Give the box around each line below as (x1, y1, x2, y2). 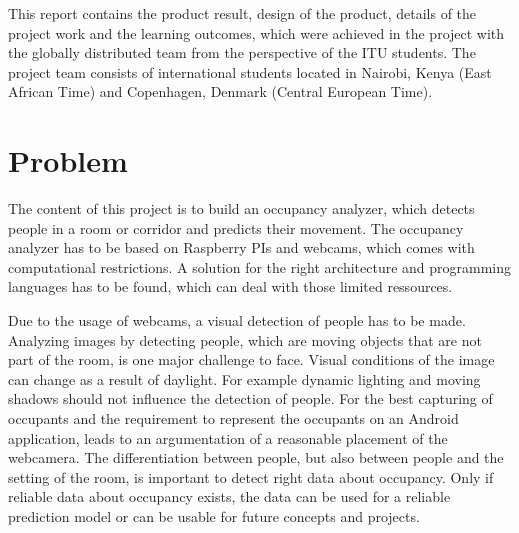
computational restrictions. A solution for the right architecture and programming (8, 256, 512, 277)
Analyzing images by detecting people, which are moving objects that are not (8, 329, 482, 350)
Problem (8, 140, 128, 181)
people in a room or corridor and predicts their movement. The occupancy (8, 217, 464, 238)
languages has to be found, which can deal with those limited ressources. (8, 276, 453, 297)
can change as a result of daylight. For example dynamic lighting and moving (8, 368, 481, 389)
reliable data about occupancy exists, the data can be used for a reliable (8, 486, 451, 507)
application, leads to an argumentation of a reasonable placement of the (8, 427, 448, 448)
